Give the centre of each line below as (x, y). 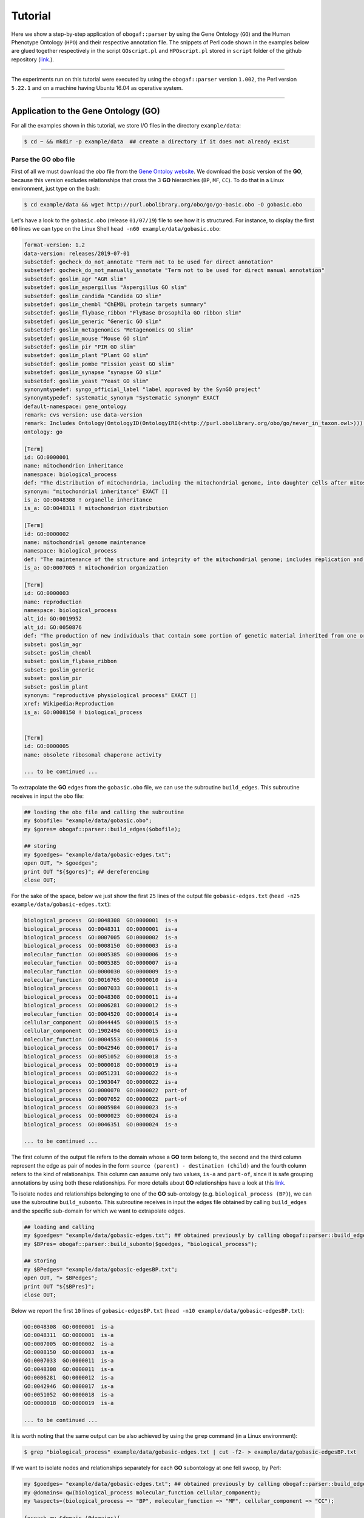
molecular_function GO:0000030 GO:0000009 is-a (101, 971)
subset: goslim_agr (53, 644)
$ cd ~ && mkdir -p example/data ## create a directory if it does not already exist (157, 142)
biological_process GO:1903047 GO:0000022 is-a (101, 1082)
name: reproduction (53, 602)
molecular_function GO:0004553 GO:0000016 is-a (101, 1039)
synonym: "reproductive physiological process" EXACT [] (110, 695)
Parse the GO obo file (43, 159)
